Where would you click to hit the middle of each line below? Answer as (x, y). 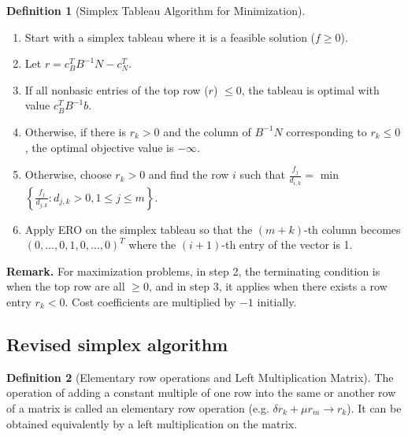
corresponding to (326, 131)
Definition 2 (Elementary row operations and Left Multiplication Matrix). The (200, 377)
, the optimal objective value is (99, 147)
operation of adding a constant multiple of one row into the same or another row (201, 393)
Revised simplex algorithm (117, 344)
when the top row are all (66, 286)
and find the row (189, 174)
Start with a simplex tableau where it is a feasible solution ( (170, 37)
